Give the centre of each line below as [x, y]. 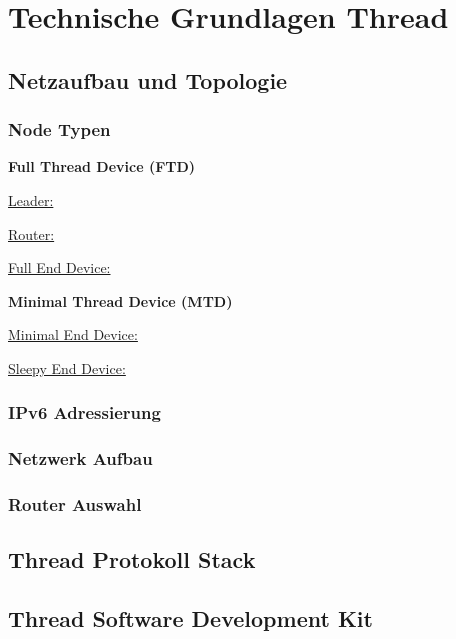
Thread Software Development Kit [190, 618]
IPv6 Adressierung [84, 412]
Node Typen [59, 129]
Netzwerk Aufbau [80, 458]
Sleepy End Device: [67, 367]
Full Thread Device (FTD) [102, 166]
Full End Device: [59, 267]
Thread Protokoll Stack [132, 559]
